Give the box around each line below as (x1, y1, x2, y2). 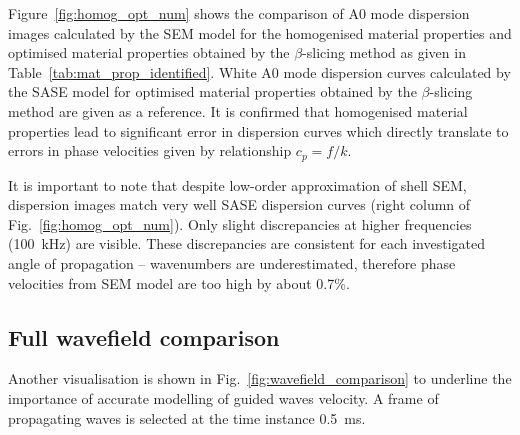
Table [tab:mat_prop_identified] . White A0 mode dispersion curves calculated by (8, 61, 511, 82)
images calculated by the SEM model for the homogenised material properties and (8, 22, 512, 43)
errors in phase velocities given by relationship (8, 140, 292, 161)
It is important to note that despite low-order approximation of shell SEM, (8, 174, 467, 195)
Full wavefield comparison (8, 321, 280, 352)
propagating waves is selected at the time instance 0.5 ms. (8, 407, 366, 428)
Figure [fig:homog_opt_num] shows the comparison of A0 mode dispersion (8, 3, 470, 23)
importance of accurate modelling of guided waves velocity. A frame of (8, 387, 439, 408)
